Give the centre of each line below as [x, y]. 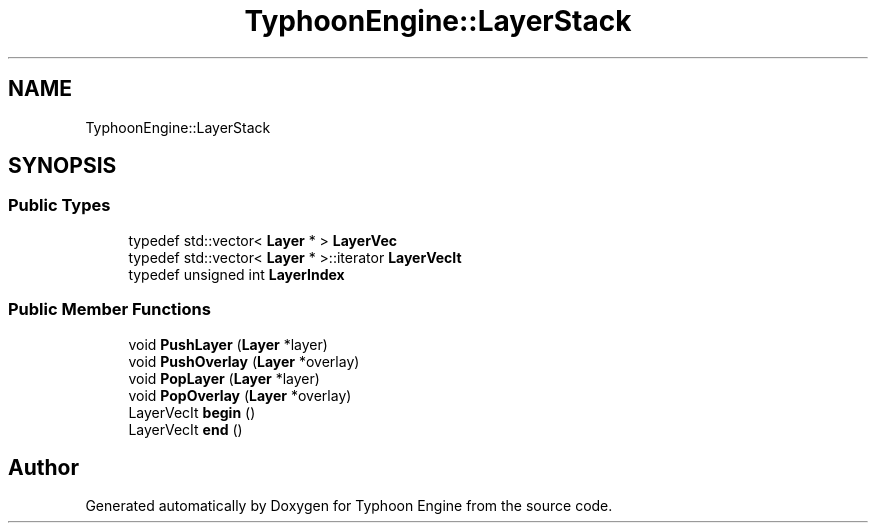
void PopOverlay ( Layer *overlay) [240, 395]
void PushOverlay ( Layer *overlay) [244, 361]
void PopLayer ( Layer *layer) [224, 378]
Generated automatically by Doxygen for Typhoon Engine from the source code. [349, 506]
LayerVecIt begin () [192, 412]
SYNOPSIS [62, 166]
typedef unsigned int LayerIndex [236, 274]
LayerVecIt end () [185, 429]
